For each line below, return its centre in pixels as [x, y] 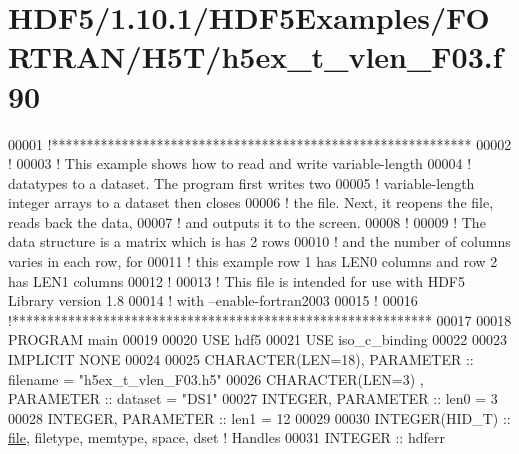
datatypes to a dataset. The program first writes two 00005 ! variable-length [241, 182]
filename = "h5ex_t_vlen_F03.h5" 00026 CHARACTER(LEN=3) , [216, 378]
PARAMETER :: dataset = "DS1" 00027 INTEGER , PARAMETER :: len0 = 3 [253, 398]
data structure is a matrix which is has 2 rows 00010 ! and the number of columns [259, 241]
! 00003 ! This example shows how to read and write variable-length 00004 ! [240, 163]
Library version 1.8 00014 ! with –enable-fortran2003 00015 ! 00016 [213, 300]
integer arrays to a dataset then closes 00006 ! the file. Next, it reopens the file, [251, 202]
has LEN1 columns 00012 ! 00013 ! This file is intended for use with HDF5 [236, 280]
